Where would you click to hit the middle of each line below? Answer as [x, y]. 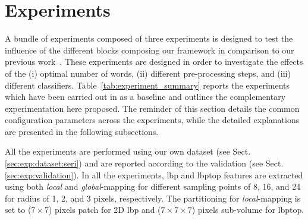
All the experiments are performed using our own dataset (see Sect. [128, 151]
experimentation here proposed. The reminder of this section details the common [152, 108]
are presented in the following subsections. [82, 131]
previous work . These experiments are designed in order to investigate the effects [154, 62]
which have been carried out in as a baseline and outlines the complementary [145, 97]
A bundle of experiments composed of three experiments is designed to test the [149, 38]
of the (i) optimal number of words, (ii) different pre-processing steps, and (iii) [148, 73]
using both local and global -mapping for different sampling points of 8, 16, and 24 [153, 186]
